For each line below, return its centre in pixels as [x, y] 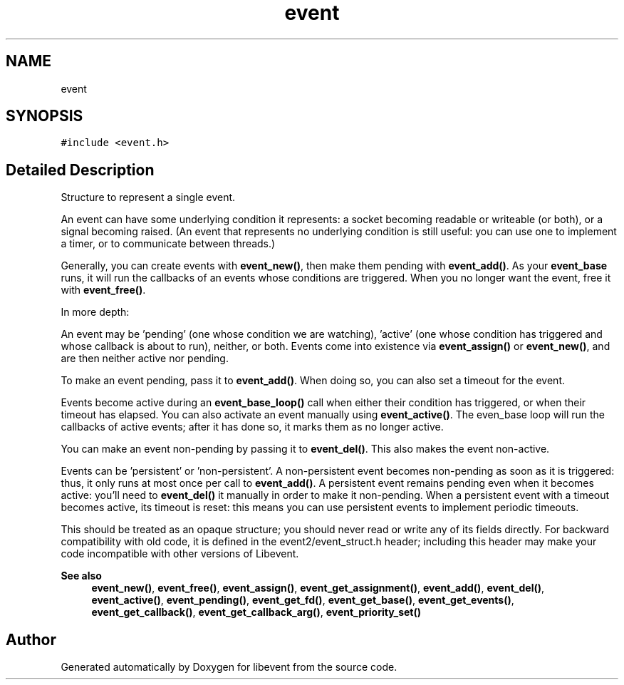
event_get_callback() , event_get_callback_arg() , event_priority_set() [256, 612]
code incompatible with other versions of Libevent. [180, 554]
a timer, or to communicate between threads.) [168, 244]
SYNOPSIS [45, 116]
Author [31, 639]
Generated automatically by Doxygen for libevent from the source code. [229, 667]
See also [81, 576]
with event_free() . [103, 290]
